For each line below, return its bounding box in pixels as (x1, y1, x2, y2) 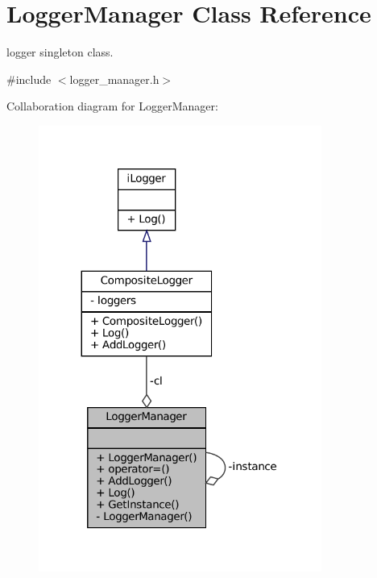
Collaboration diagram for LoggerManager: (6, 98, 218, 114)
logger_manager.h (69, 70, 159, 87)
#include (6, 70, 52, 87)
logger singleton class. (6, 44, 114, 60)
